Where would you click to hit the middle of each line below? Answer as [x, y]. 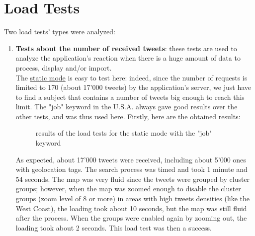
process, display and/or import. [64, 67]
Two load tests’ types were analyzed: [60, 32]
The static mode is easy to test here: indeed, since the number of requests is [131, 77]
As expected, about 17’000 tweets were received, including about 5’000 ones [131, 159]
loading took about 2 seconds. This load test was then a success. [114, 227]
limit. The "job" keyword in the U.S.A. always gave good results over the [127, 107]
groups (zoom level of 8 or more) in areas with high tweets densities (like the [133, 198]
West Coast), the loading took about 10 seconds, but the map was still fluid [131, 208]
